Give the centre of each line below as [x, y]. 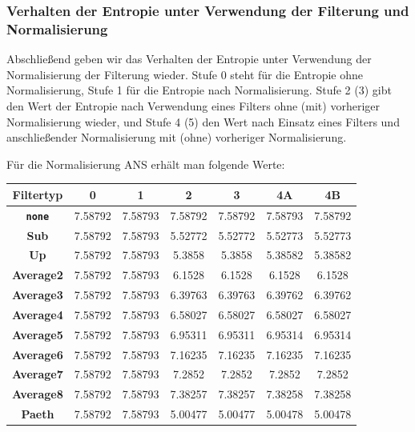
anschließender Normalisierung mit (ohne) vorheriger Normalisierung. [177, 137]
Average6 [38, 354]
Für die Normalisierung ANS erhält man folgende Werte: [146, 164]
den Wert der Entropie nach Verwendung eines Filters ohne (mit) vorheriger [193, 105]
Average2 [38, 275]
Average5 [38, 334]
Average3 [38, 295]
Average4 [38, 314]
